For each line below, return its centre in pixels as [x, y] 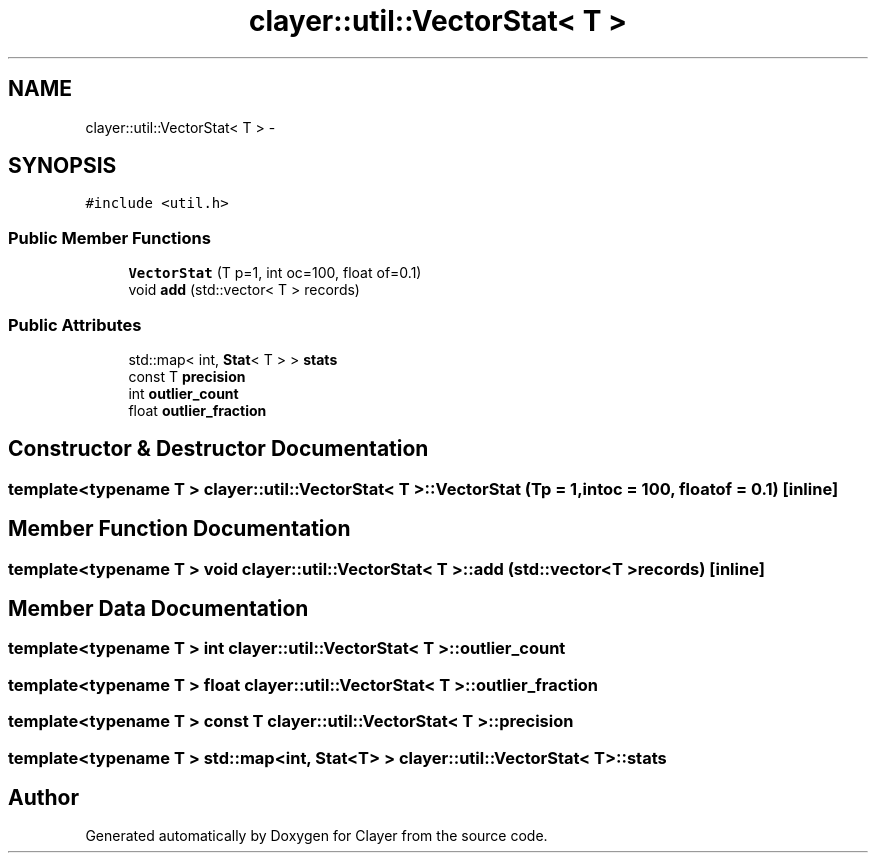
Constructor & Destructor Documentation [218, 449]
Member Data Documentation [158, 609]
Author [43, 798]
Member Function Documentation [179, 529]
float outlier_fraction [197, 410]
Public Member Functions [109, 237]
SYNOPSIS [62, 166]
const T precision [187, 376]
